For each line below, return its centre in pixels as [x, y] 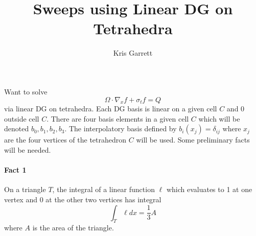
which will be [219, 118]
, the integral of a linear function [103, 189]
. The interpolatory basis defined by [121, 128]
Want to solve [26, 91]
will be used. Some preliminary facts [193, 140]
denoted [17, 128]
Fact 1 [15, 170]
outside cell [22, 118]
